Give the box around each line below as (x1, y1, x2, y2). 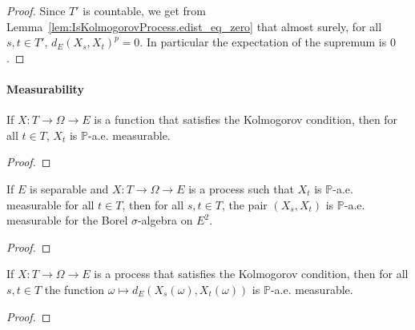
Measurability (6, 80, 84, 97)
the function (44, 280, 105, 297)
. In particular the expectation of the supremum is (139, 34, 387, 50)
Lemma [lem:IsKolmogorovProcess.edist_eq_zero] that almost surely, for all (6, 18, 382, 34)
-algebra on (137, 212, 193, 229)
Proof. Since (6, 2, 66, 18)
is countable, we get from (83, 2, 207, 18)
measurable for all (6, 196, 95, 213)
